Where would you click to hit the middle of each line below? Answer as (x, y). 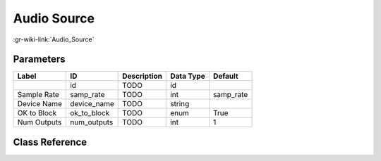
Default (226, 76)
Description (142, 76)
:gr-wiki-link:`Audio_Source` (54, 39)
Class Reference (50, 142)
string (180, 104)
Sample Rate (38, 95)
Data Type (188, 76)
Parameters (39, 59)
